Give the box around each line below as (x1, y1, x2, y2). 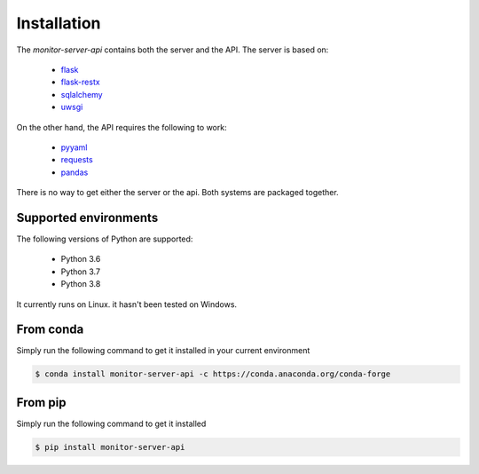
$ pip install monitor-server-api (35, 442, 185, 452)
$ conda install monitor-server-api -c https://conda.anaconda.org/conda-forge (35, 369, 391, 379)
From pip (16, 395, 67, 410)
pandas (60, 167, 89, 178)
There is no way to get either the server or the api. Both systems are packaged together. (16, 187, 339, 198)
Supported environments (16, 209, 159, 225)
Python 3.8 (60, 279, 101, 289)
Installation (16, 13, 101, 33)
